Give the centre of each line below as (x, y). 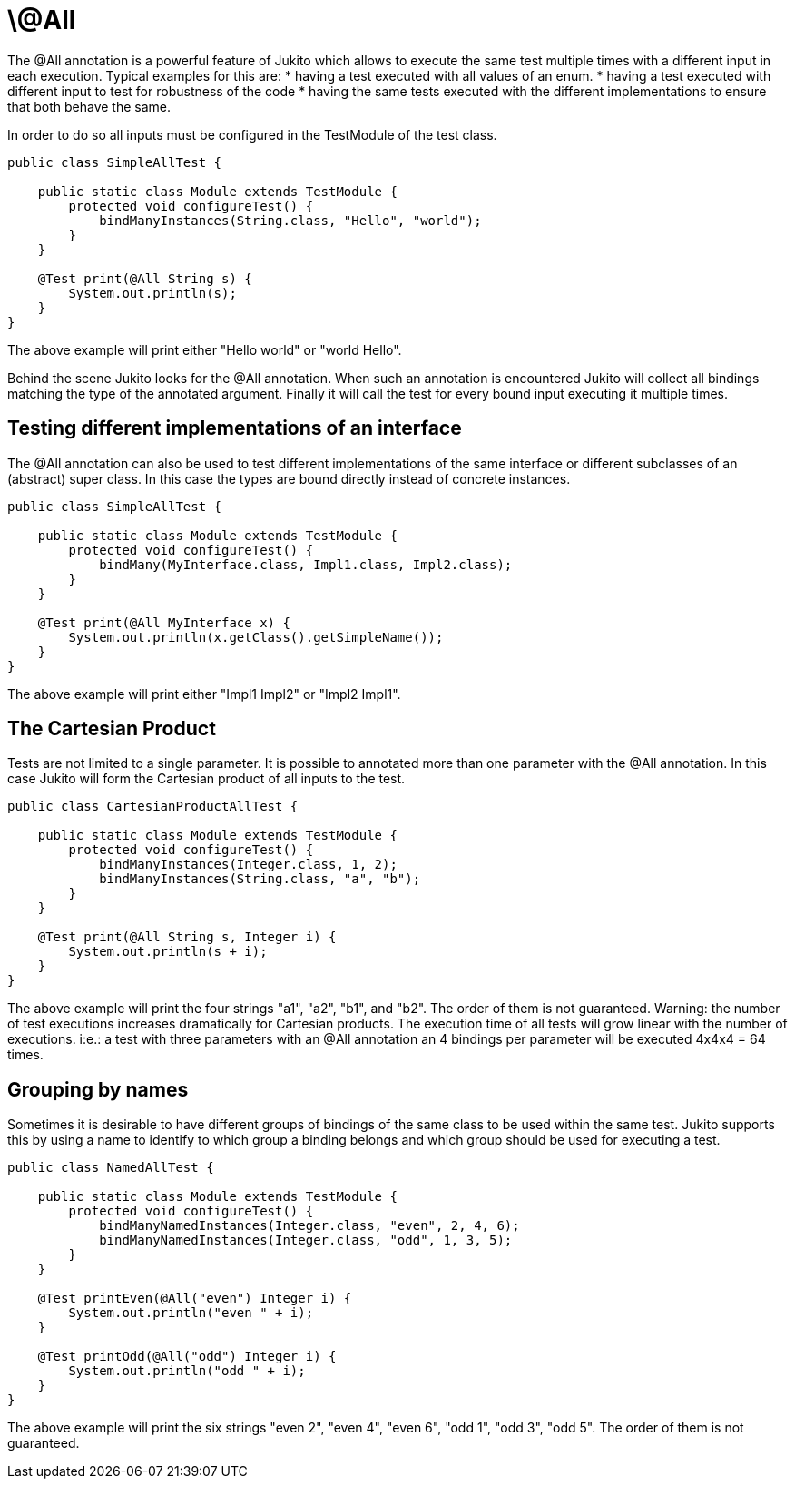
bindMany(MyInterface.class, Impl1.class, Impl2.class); (306, 564)
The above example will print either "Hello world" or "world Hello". (205, 349)
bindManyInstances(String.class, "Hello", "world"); (290, 220)
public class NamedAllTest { (111, 1168)
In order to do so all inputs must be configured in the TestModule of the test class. (252, 134)
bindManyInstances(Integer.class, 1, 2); (248, 865)
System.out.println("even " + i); (191, 1313)
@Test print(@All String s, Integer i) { (187, 937)
